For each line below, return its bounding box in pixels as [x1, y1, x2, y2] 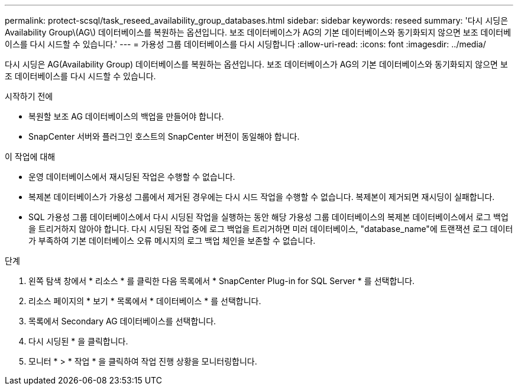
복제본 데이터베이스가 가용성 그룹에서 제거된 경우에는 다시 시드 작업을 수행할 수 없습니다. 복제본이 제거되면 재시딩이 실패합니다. [28, 192, 495, 202]
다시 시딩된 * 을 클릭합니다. [28, 336, 128, 346]
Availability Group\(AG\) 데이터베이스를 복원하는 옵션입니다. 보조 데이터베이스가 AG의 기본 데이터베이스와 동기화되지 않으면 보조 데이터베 [5, 27, 511, 37]
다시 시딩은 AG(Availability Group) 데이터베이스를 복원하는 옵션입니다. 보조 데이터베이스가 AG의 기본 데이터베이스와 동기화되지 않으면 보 [5, 59, 508, 69]
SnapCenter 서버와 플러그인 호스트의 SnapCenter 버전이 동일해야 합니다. [28, 131, 300, 141]
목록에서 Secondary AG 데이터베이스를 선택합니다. [28, 316, 216, 326]
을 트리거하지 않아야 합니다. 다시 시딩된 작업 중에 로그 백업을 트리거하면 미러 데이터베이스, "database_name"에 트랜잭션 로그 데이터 [28, 224, 513, 234]
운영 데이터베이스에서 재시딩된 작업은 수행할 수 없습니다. [28, 172, 235, 182]
